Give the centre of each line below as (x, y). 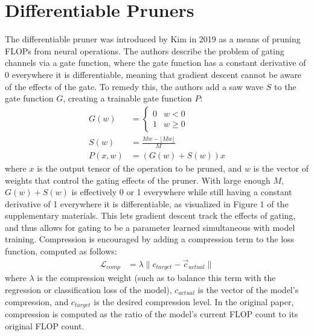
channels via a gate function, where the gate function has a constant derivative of (155, 63)
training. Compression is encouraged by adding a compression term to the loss (150, 239)
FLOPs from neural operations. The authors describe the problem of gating (145, 50)
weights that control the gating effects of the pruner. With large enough (138, 180)
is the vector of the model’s (248, 289)
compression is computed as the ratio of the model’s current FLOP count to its (152, 314)
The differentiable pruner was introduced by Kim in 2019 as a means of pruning (153, 39)
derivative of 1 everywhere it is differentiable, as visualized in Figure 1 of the (147, 203)
